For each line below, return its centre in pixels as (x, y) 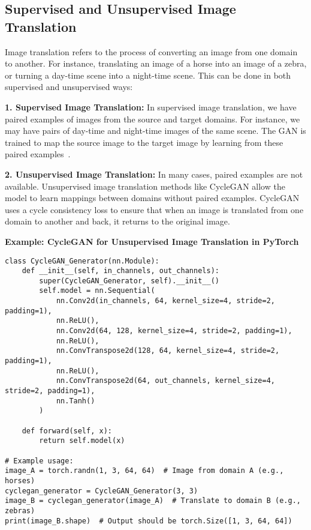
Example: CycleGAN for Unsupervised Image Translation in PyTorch (152, 241)
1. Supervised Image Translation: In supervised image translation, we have (151, 107)
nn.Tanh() (76, 401)
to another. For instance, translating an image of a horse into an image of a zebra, (156, 63)
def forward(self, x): (67, 431)
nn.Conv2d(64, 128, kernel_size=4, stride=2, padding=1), (174, 331)
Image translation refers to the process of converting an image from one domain (151, 51)
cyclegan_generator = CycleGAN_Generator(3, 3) (102, 491)
